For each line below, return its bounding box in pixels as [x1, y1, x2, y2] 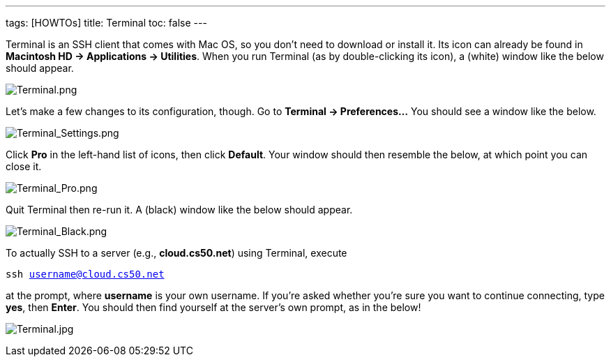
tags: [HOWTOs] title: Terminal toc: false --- [6, 17, 207, 29]
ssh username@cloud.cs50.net [6, 269, 165, 280]
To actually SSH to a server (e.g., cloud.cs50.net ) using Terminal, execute [6, 247, 347, 259]
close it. [6, 160, 42, 172]
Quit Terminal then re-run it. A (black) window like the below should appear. [6, 204, 353, 216]
